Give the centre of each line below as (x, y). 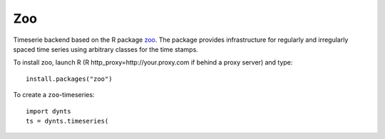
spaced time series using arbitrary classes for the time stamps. (106, 49)
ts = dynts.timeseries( (67, 121)
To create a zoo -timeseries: (54, 95)
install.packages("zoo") (69, 79)
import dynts (48, 111)
